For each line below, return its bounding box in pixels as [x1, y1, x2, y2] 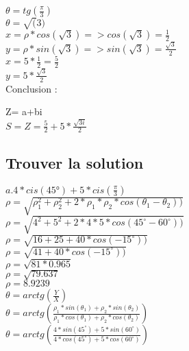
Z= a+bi [5, 104, 42, 119]
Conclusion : [5, 81, 58, 95]
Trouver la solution [5, 152, 144, 173]
